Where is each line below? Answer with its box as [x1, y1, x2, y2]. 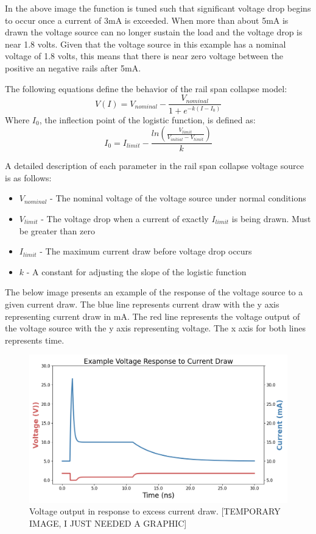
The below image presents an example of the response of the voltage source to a [5, 286, 303, 298]
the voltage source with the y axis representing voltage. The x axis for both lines [5, 322, 306, 334]
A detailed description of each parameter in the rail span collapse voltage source [5, 159, 304, 172]
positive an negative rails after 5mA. [5, 61, 141, 74]
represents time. [5, 333, 65, 346]
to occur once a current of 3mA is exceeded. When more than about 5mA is [5, 13, 289, 26]
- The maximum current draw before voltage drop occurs [40, 245, 252, 258]
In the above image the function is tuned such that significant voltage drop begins [5, 2, 311, 14]
